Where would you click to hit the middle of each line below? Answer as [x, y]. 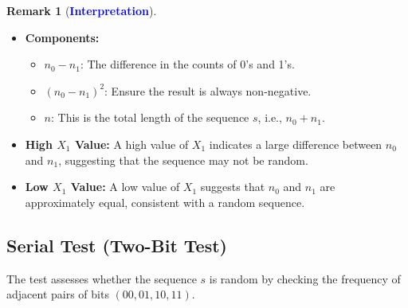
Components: [62, 37]
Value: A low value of [125, 187]
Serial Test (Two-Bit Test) [117, 245]
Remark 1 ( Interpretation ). [82, 10]
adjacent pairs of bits [58, 294]
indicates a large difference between [296, 144]
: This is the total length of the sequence [150, 117]
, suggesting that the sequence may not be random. [183, 160]
